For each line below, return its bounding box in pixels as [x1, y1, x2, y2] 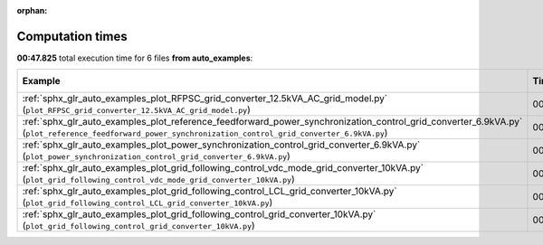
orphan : [16, 5, 48, 15]
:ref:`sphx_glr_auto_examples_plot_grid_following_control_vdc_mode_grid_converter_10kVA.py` [22, 162, 424, 174]
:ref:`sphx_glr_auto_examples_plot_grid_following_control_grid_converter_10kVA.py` [22, 208, 376, 221]
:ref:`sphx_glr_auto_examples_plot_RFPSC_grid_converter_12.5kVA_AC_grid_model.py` [22, 92, 388, 105]
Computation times [16, 28, 128, 44]
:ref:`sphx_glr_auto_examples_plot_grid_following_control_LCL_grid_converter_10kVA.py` [22, 185, 397, 198]
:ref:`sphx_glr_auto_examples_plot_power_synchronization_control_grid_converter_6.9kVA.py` [22, 138, 421, 151]
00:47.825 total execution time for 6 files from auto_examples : [16, 52, 253, 63]
